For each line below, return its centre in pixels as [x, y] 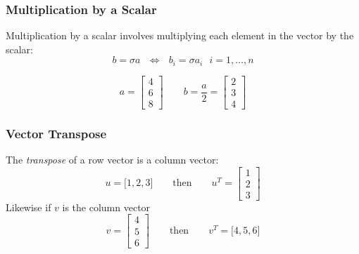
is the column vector [106, 207]
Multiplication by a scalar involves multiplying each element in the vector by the [180, 35]
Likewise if [29, 207]
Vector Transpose [56, 133]
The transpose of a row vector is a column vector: [112, 160]
